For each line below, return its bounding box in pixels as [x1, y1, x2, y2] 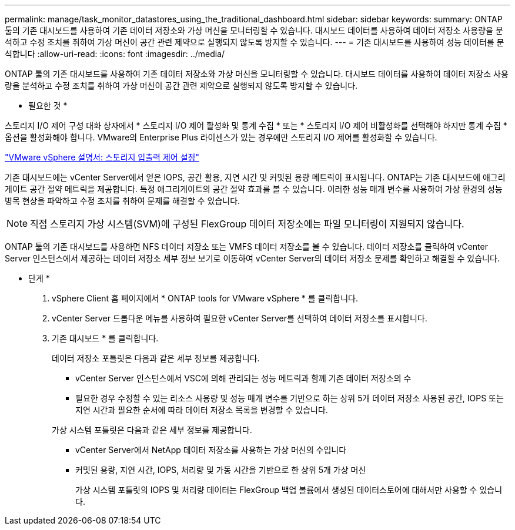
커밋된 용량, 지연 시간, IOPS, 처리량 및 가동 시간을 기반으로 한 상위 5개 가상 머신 [75, 465, 366, 475]
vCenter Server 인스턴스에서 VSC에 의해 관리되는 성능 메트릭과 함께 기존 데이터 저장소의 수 [75, 373, 412, 383]
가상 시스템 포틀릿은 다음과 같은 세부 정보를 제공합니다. [52, 425, 252, 435]
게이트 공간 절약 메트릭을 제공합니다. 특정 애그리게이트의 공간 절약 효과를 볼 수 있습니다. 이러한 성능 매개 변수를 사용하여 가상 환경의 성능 [5, 184, 503, 194]
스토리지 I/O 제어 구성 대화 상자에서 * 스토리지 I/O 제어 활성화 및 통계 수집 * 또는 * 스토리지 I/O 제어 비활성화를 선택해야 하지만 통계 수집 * [5, 120, 507, 130]
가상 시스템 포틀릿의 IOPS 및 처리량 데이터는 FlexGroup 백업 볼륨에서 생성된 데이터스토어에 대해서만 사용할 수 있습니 [75, 485, 503, 495]
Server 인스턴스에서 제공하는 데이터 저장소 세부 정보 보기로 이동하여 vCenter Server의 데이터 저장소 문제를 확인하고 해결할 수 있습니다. [5, 253, 500, 263]
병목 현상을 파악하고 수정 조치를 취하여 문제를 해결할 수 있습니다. [5, 196, 240, 206]
